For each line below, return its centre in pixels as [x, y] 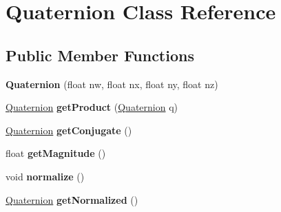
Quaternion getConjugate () [69, 130]
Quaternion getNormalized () [72, 199]
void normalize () [45, 176]
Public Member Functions [100, 55]
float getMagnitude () [56, 153]
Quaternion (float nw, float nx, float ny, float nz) [112, 84]
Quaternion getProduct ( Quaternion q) [92, 107]
